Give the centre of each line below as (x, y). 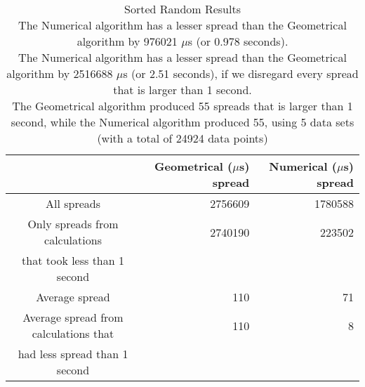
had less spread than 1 (73, 354)
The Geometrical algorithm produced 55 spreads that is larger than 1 (182, 106)
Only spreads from (73, 224)
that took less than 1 (73, 260)
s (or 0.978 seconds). (238, 41)
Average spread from (73, 317)
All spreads (73, 203)
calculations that (73, 333)
